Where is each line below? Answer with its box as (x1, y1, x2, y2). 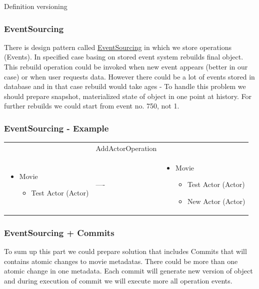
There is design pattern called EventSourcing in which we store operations (4, 41, 231, 52)
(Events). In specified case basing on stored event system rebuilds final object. (4, 51, 243, 62)
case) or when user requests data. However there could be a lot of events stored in (4, 71, 255, 81)
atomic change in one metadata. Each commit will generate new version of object (4, 265, 253, 276)
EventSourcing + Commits (4, 226, 114, 238)
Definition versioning (4, 1, 67, 11)
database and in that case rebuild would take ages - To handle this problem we (4, 81, 246, 91)
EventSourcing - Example (4, 121, 109, 134)
